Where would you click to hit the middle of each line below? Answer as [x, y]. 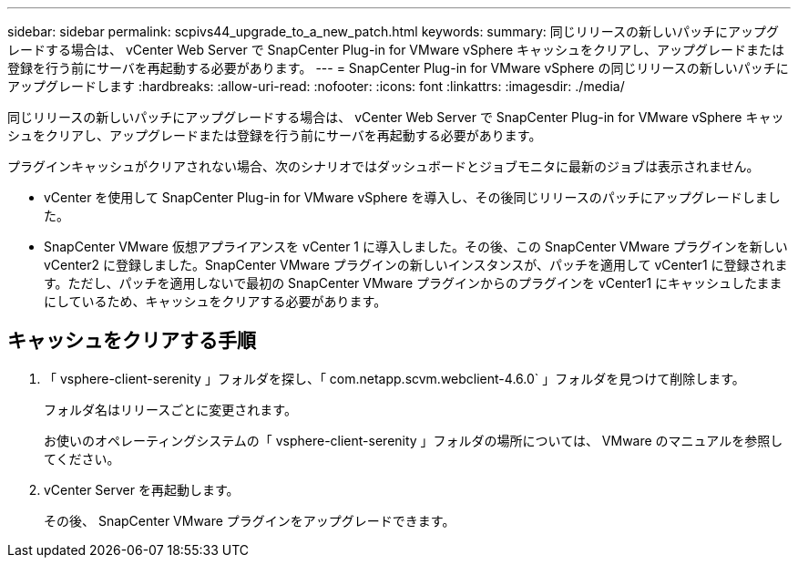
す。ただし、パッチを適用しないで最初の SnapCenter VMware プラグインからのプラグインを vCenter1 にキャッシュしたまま [413, 283]
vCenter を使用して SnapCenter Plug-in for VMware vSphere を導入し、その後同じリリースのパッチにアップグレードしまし [412, 197]
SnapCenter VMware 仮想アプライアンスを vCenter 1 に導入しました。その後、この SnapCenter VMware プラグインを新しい [416, 247]
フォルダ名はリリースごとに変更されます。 [170, 409]
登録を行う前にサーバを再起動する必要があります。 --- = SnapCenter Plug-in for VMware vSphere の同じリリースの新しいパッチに [398, 68]
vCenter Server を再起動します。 [142, 489]
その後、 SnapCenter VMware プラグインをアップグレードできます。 [250, 520]
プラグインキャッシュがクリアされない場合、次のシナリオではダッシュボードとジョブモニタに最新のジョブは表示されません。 [384, 166]
